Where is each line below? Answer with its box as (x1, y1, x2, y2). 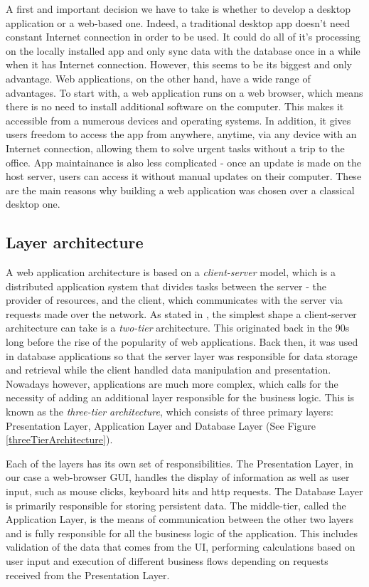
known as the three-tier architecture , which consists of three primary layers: (6, 404, 333, 419)
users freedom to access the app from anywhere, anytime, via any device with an (6, 127, 357, 142)
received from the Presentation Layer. (6, 567, 170, 582)
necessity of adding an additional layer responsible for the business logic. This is (6, 390, 355, 405)
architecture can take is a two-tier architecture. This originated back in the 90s (6, 320, 350, 335)
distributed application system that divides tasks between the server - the (6, 278, 326, 293)
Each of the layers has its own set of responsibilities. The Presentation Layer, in (6, 455, 353, 470)
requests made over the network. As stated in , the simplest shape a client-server (6, 306, 357, 321)
